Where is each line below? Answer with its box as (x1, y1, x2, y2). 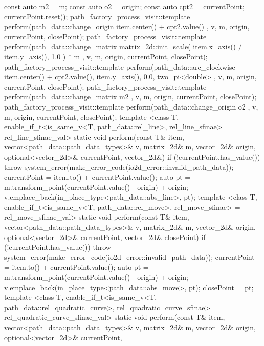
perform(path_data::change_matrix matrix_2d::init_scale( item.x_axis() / (4, 41, 242, 52)
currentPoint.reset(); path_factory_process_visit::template (4, 11, 190, 21)
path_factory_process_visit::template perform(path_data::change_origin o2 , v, (4, 101, 258, 112)
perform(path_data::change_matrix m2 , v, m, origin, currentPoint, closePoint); (4, 91, 257, 102)
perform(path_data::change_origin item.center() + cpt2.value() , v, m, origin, (4, 21, 250, 32)
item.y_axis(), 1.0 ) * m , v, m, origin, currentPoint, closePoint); (4, 51, 208, 61)
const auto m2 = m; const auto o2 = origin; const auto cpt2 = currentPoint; (4, 1, 245, 11)
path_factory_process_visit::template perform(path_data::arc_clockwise (4, 61, 235, 72)
